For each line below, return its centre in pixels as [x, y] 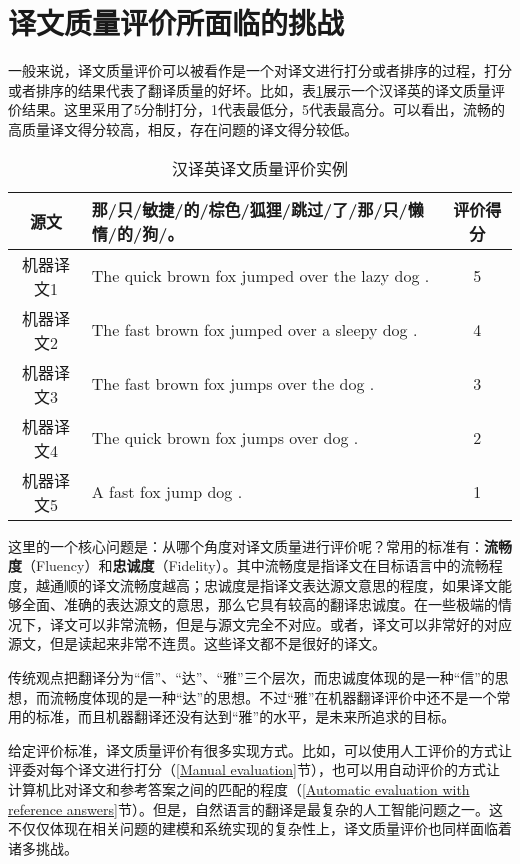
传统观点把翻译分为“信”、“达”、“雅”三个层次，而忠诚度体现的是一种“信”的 [251, 677]
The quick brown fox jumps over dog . [225, 437]
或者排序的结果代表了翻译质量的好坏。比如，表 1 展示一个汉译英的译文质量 [249, 89]
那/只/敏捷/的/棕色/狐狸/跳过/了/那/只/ [249, 209]
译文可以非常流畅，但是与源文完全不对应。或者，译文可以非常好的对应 [280, 623]
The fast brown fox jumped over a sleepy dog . [254, 329]
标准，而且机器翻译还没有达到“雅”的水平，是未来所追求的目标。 [245, 716]
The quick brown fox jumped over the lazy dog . [260, 275]
